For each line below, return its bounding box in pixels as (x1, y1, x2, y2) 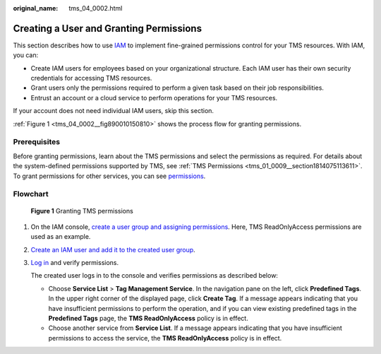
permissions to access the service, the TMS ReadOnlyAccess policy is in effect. (48, 334, 282, 342)
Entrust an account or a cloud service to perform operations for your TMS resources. (30, 93, 278, 102)
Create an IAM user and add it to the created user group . (30, 245, 195, 254)
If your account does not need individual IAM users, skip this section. (13, 107, 214, 115)
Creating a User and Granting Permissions (13, 22, 202, 35)
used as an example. (30, 232, 91, 241)
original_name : (13, 4, 59, 12)
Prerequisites (13, 137, 60, 147)
